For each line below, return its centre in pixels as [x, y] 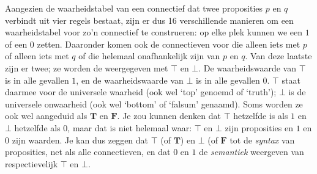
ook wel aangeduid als [46, 116]
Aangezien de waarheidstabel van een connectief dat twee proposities [134, 8]
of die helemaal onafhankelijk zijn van [149, 56]
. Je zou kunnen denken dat [169, 116]
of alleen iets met [37, 56]
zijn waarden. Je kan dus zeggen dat [80, 140]
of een [16, 44]
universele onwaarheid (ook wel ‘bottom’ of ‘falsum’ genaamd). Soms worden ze [154, 103]
